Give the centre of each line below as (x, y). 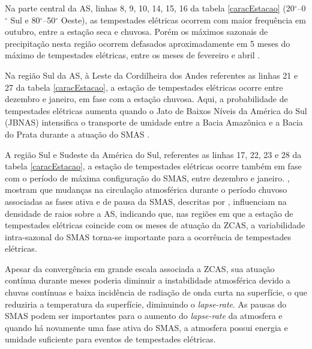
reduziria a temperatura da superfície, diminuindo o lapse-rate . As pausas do (146, 304)
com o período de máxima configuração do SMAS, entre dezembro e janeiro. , (147, 178)
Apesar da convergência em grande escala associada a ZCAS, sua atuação (140, 268)
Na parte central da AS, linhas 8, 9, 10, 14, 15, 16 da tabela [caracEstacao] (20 (150, 8)
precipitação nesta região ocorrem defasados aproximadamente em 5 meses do (148, 43)
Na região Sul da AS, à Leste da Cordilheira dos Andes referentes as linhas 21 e (151, 75)
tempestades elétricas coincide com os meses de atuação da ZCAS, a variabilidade (155, 225)
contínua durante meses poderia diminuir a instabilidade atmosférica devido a (148, 280)
